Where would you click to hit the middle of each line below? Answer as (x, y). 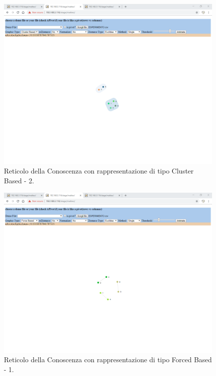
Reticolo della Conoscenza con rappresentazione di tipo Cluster (99, 171)
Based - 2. (19, 181)
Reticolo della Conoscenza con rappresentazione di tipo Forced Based (108, 360)
